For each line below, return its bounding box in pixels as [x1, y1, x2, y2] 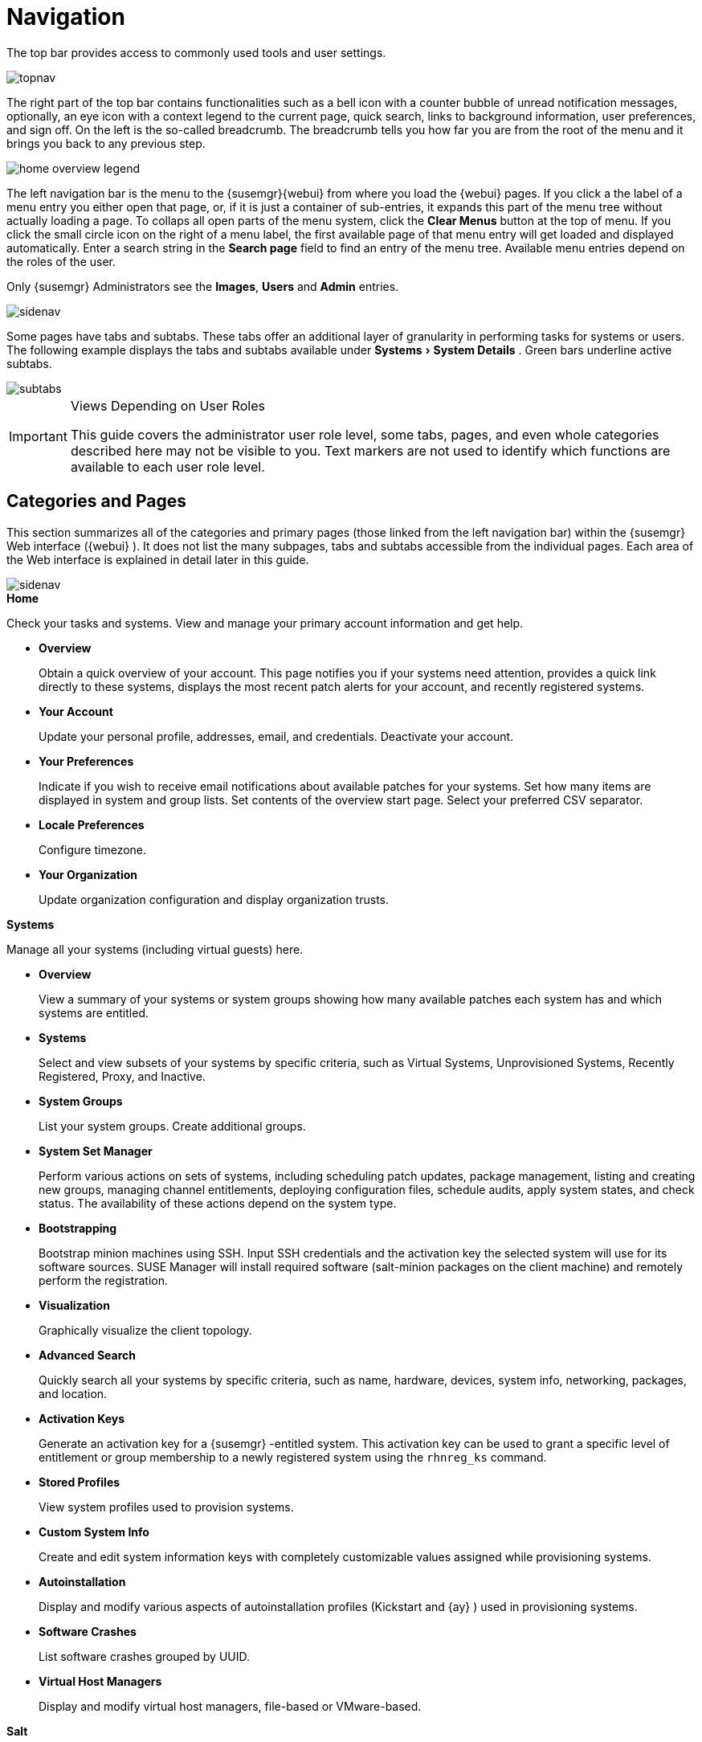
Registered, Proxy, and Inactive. [39, 1069, 206, 1083]
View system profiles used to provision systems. [39, 1499, 294, 1514]
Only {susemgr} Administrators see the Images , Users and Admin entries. [6, 279, 399, 293]
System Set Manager [39, 1143, 153, 1158]
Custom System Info [39, 1524, 149, 1539]
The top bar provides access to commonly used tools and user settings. [6, 45, 386, 59]
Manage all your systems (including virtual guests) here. [6, 942, 304, 956]
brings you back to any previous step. [6, 136, 206, 150]
